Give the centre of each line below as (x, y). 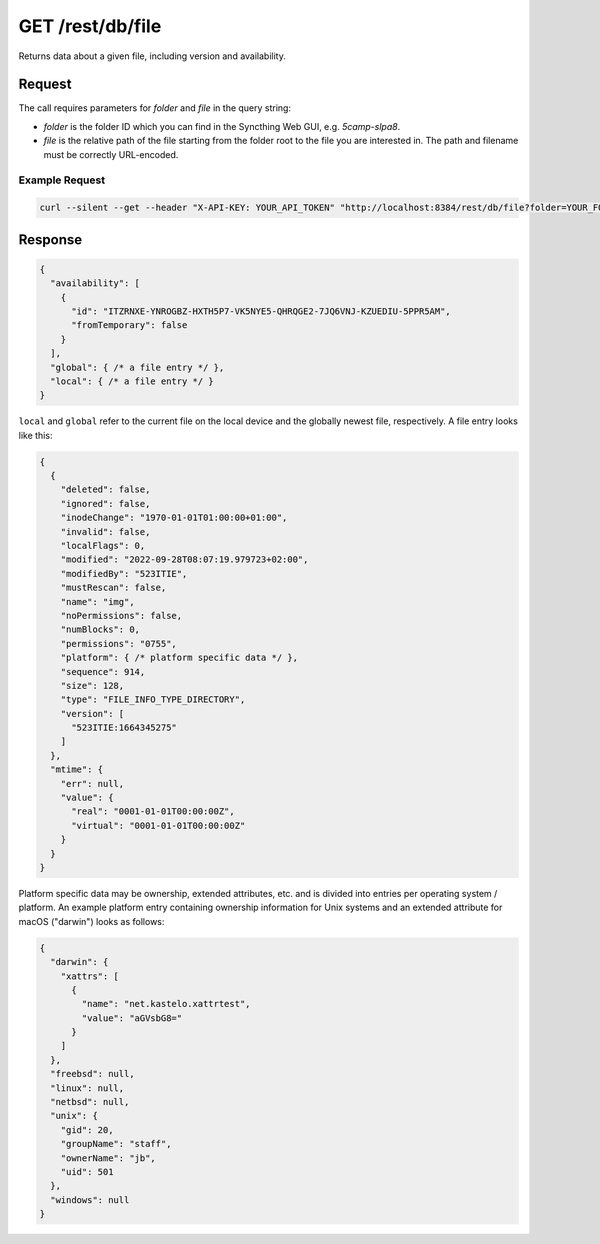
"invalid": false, (105, 531)
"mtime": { (77, 769)
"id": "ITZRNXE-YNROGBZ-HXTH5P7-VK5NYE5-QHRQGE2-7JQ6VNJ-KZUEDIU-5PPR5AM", (261, 311)
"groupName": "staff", (116, 1144)
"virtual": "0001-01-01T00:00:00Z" (158, 825)
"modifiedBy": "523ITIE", (124, 573)
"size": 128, (92, 685)
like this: (35, 435)
